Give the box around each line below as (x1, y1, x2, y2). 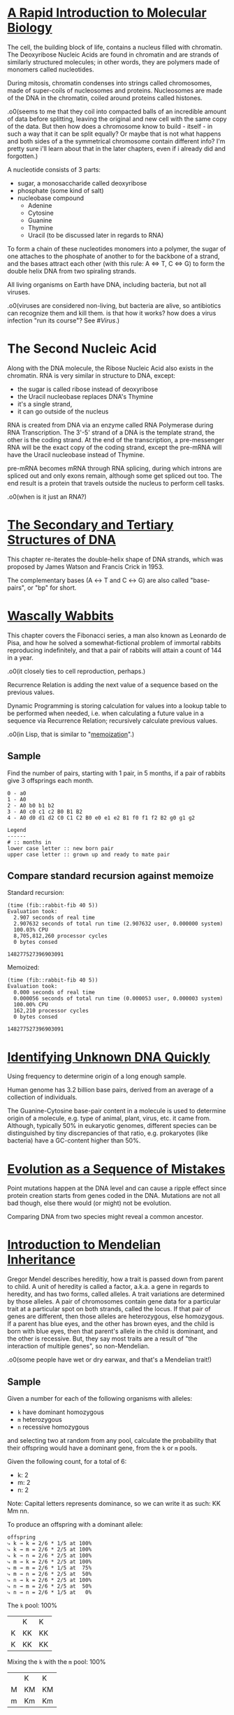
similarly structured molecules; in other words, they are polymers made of (7, 57, 220, 66)
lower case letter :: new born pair (7, 845, 114, 852)
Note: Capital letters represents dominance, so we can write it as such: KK (7, 1499, 221, 1507)
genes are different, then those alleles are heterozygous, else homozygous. (7, 1312, 225, 1320)
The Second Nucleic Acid (7, 341, 157, 357)
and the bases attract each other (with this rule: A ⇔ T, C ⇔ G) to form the (7, 259, 225, 267)
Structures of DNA (7, 532, 117, 548)
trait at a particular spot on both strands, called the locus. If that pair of (7, 1305, 211, 1313)
